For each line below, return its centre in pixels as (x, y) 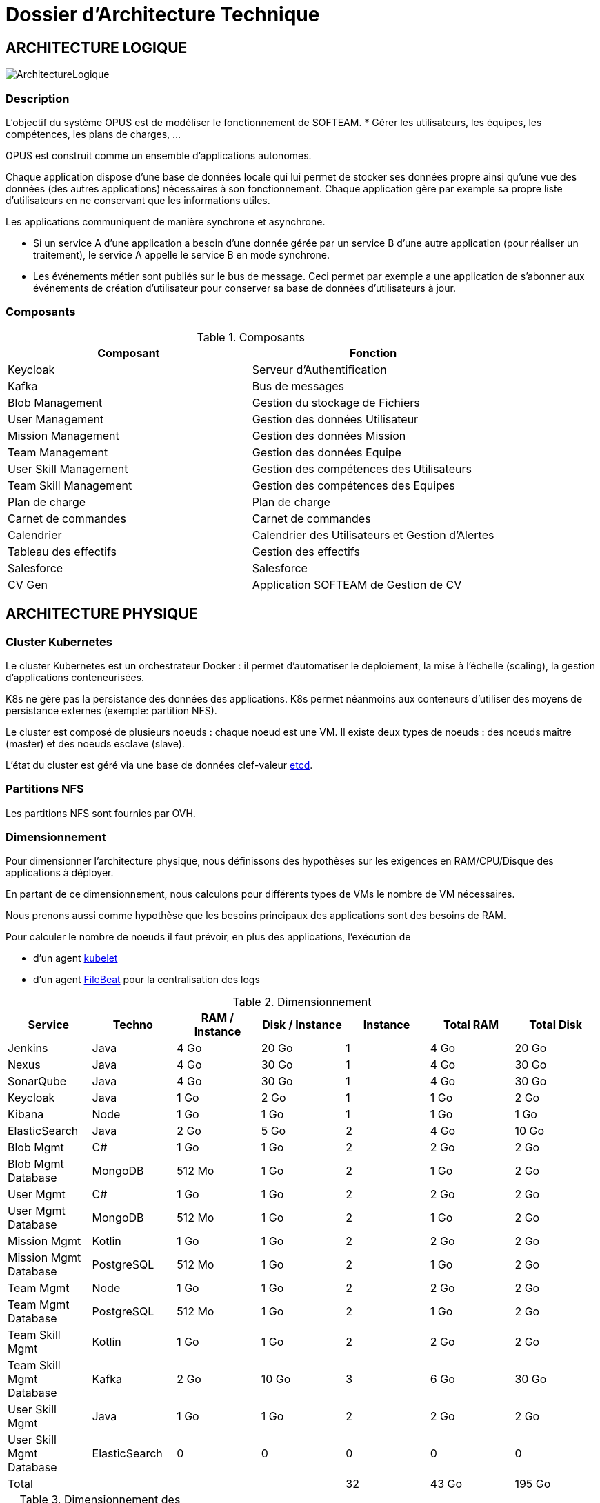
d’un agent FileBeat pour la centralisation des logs (147, 980)
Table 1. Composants (251, 337)
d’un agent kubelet (76, 958)
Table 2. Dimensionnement (302, 1002)
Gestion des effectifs (306, 551)
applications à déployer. (60, 873)
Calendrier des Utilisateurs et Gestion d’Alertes (373, 535)
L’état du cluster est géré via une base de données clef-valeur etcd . (159, 765)
